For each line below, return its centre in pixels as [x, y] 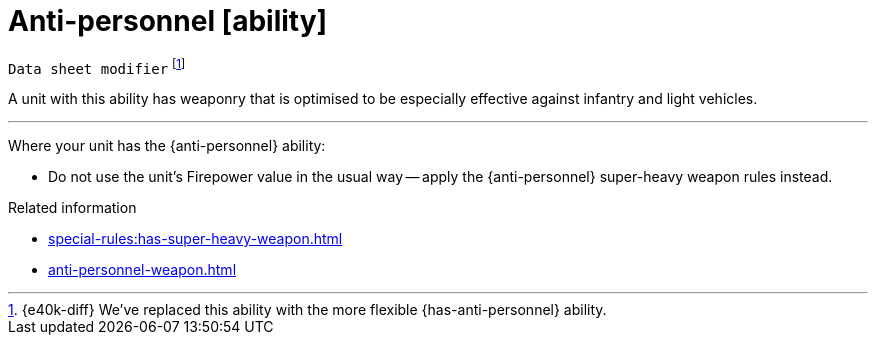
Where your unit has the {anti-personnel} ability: [167, 146]
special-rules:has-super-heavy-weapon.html [195, 239]
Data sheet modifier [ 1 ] [97, 66]
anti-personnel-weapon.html [142, 270]
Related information [72, 208]
